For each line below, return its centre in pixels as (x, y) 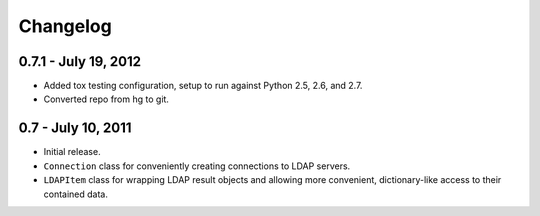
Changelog (65, 26)
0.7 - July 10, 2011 (75, 128)
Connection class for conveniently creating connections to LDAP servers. (197, 166)
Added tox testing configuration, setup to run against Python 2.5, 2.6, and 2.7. (203, 86)
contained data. (76, 194)
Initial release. (72, 152)
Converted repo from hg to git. (106, 99)
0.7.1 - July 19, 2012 (80, 61)
